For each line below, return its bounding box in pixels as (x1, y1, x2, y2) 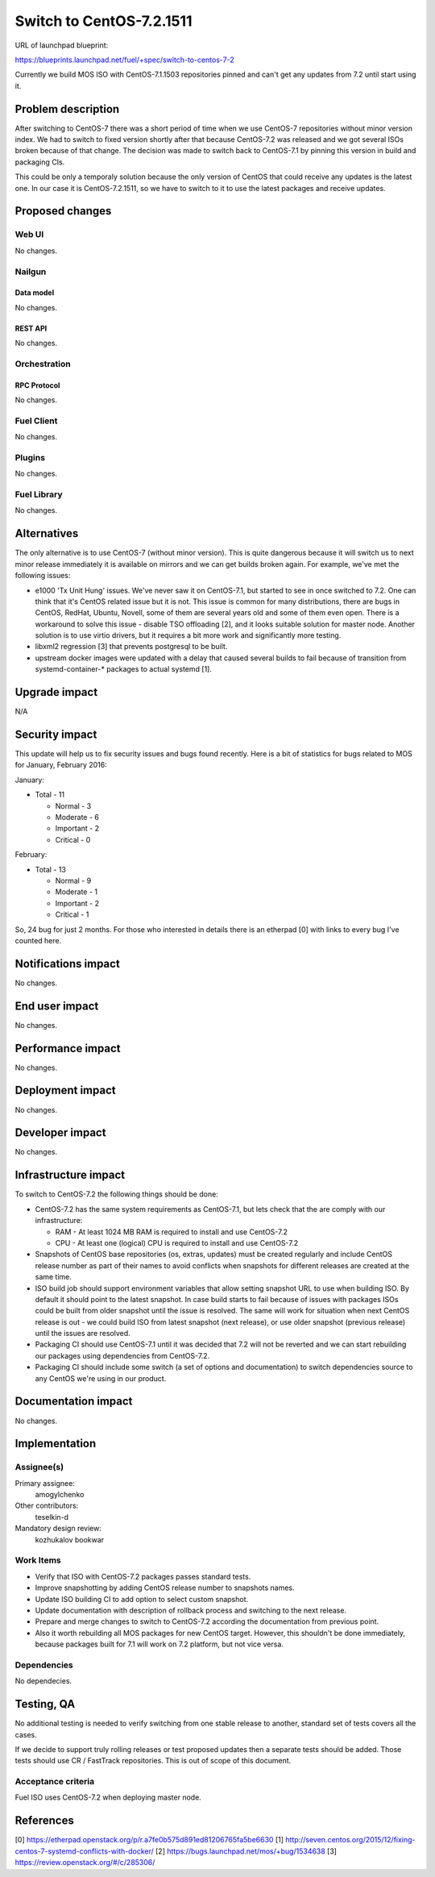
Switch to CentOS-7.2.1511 (14, 12, 193, 30)
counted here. (14, 935, 62, 945)
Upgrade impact (14, 685, 98, 699)
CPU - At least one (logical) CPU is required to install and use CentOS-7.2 (55, 1238, 298, 1247)
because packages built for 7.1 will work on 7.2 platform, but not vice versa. (35, 1639, 284, 1649)
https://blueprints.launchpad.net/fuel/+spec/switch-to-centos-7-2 (14, 55, 235, 65)
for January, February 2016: (14, 760, 108, 770)
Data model (14, 288, 55, 298)
